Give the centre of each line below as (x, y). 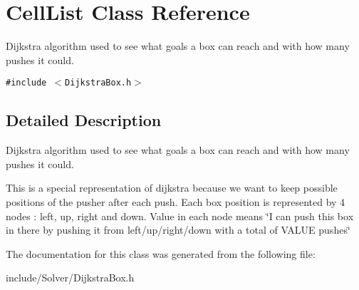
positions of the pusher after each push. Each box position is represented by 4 (176, 201)
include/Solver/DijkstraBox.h (70, 278)
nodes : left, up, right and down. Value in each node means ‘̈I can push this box (180, 216)
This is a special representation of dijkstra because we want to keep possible (172, 188)
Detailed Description (84, 120)
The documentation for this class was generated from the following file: (161, 253)
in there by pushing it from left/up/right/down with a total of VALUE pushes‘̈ (178, 230)
